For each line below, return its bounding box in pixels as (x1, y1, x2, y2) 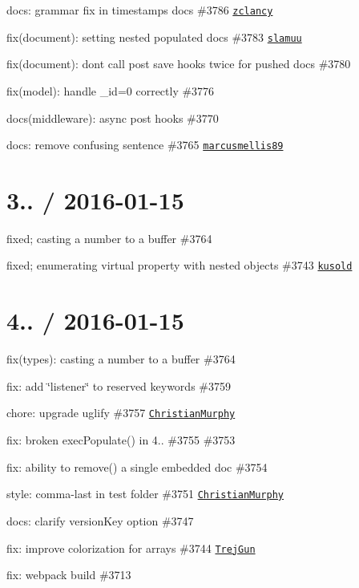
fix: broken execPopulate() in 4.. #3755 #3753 (6, 432, 236, 448)
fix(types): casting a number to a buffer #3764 (6, 351, 236, 367)
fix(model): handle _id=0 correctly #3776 (6, 82, 215, 99)
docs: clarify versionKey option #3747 (6, 512, 194, 529)
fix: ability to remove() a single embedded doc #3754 (6, 458, 268, 475)
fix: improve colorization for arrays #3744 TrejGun (6, 539, 256, 556)
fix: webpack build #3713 (6, 566, 131, 583)
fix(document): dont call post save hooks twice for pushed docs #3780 (6, 55, 351, 72)
